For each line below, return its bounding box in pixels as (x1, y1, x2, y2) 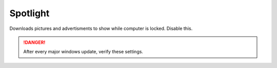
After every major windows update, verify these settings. (23, 49, 144, 55)
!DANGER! (23, 39, 46, 45)
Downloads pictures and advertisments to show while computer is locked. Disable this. (9, 25, 193, 31)
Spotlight (9, 8, 50, 19)
